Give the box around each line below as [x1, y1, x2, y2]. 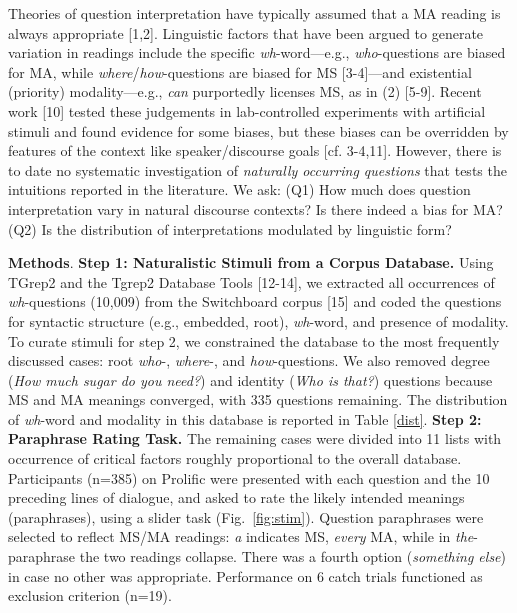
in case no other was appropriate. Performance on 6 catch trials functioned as [8, 565, 483, 586]
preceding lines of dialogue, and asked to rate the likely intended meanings [8, 487, 465, 508]
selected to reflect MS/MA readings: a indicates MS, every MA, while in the [8, 526, 474, 547]
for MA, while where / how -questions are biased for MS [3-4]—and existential [8, 61, 472, 82]
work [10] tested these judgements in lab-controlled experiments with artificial [8, 100, 486, 121]
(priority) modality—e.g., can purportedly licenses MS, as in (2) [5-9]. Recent [8, 81, 482, 102]
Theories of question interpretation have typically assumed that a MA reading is [8, 3, 501, 23]
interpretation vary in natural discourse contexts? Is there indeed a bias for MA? [8, 198, 503, 219]
